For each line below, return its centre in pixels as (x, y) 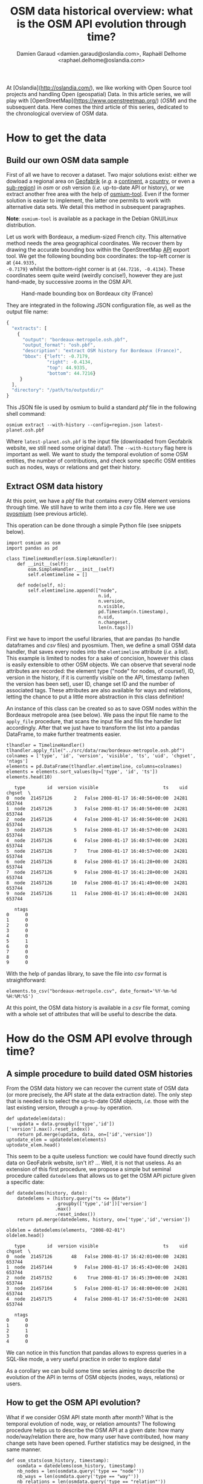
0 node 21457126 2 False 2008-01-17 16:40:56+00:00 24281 (97, 798)
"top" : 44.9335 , (67, 367)
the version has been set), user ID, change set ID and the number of (91, 684)
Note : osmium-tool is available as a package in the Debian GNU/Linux (92, 218)
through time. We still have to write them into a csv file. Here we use (91, 507)
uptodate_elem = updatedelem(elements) (56, 1140)
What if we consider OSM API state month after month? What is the (90, 1417)
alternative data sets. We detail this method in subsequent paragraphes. (96, 206)
